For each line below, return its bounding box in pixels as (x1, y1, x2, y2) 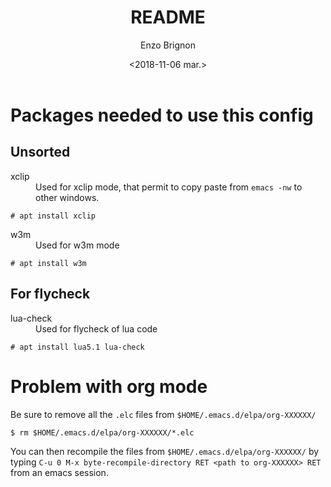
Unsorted (10, 144, 71, 161)
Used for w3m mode (35, 239, 120, 251)
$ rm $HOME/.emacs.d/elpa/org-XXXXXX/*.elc (10, 427, 195, 438)
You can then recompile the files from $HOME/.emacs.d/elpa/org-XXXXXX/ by (10, 445, 320, 457)
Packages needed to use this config (10, 104, 314, 126)
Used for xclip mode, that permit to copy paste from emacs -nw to (35, 181, 303, 193)
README (130, 6, 206, 29)
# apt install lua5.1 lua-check (10, 342, 145, 352)
